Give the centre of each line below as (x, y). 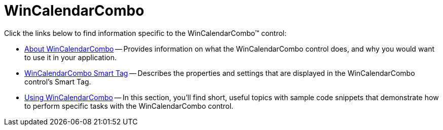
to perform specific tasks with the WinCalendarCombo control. (129, 106)
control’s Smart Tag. (58, 81)
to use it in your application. (70, 57)
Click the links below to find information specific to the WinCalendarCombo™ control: (145, 33)
